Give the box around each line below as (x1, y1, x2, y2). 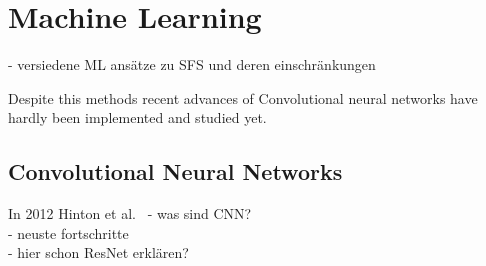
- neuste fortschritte (8, 222, 129, 243)
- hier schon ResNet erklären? (8, 242, 189, 263)
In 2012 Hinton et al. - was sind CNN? (8, 203, 252, 224)
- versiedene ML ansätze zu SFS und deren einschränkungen (8, 54, 376, 75)
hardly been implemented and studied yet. (8, 107, 267, 128)
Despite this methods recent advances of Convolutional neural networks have (8, 87, 478, 108)
